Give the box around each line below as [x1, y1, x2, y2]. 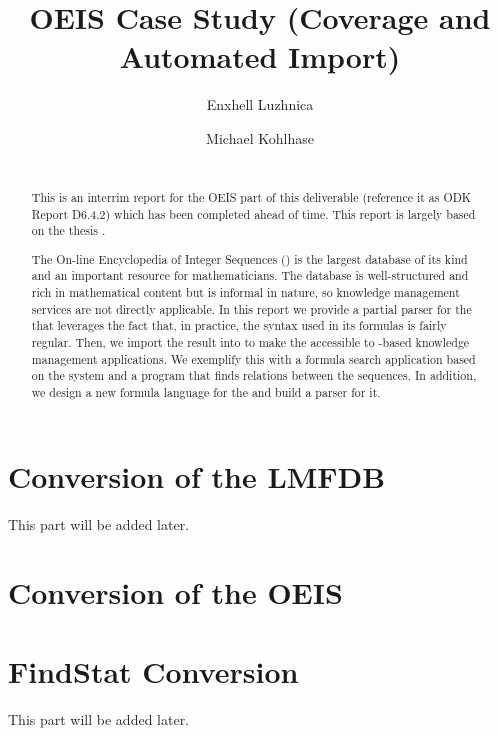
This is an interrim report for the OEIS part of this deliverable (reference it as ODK [31, 188, 472, 205]
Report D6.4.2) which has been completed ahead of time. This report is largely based [31, 205, 476, 222]
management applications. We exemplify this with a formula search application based [31, 350, 476, 367]
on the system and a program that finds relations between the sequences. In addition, [31, 367, 477, 384]
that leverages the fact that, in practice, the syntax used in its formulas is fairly [31, 317, 447, 334]
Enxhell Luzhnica [206, 94, 314, 115]
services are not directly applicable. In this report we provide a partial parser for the [31, 300, 472, 317]
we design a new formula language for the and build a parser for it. [31, 384, 381, 401]
